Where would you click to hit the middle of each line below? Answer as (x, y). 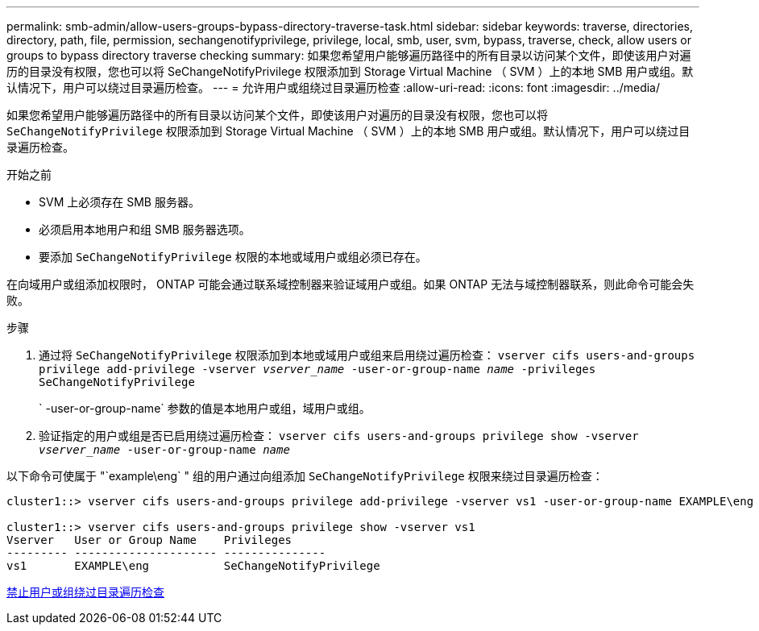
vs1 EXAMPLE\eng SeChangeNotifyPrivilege (193, 566)
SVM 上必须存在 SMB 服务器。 (119, 202)
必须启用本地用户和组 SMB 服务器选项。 (145, 229)
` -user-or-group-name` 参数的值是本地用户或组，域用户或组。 (205, 408)
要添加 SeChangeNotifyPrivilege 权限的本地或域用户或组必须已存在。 (233, 257)
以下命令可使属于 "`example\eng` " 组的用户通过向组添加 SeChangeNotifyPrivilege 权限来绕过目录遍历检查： (305, 476)
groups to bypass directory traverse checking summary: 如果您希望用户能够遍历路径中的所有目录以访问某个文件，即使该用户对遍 (349, 55)
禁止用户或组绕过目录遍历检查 (85, 592)
